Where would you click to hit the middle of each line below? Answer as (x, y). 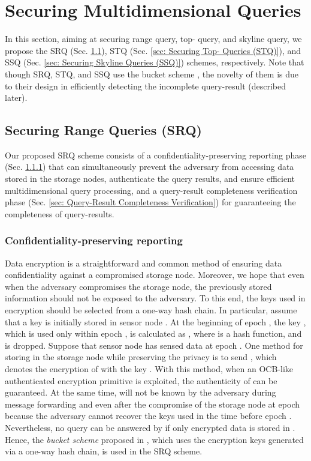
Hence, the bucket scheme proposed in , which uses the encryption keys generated (154, 439)
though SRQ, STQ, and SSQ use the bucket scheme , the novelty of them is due (152, 74)
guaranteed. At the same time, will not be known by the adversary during (141, 392)
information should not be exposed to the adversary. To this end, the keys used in (155, 298)
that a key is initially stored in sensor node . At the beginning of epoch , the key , (155, 321)
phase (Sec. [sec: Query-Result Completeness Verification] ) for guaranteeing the (150, 202)
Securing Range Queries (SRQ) (104, 130)
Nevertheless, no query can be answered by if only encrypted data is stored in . (150, 427)
